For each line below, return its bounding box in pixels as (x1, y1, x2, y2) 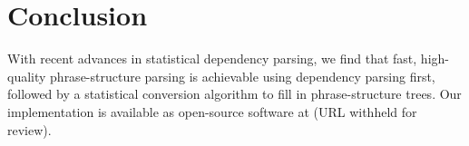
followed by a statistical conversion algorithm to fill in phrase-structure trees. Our (7, 84, 462, 103)
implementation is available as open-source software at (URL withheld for (7, 102, 417, 121)
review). (7, 120, 52, 139)
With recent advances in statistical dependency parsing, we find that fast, (7, 49, 417, 68)
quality (7, 66, 46, 85)
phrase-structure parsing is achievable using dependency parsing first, (50, 66, 435, 85)
